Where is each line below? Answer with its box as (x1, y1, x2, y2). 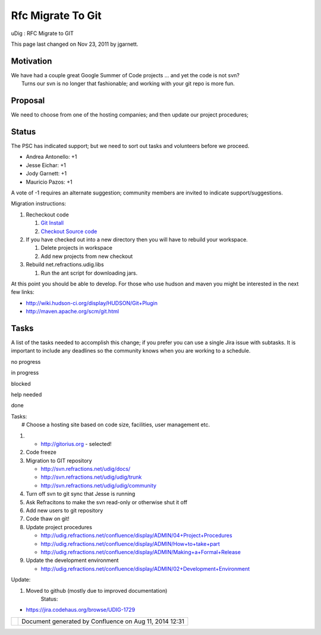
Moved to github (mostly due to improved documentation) (26, 587, 168, 594)
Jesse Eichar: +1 (26, 161, 67, 169)
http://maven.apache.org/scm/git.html (26, 308, 119, 315)
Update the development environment (26, 557, 119, 564)
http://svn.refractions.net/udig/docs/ (40, 466, 131, 473)
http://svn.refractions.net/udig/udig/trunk (40, 473, 142, 481)
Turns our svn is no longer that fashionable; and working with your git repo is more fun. (21, 80, 235, 87)
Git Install (40, 219, 64, 227)
